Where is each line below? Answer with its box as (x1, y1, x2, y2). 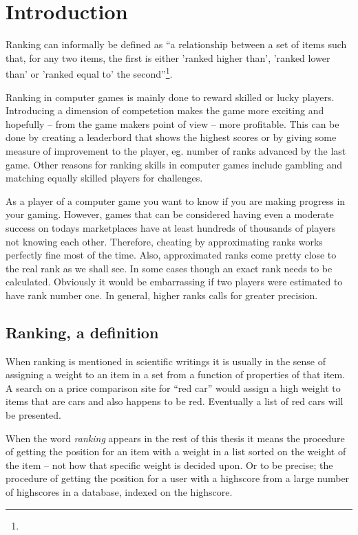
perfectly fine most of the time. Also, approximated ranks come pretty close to (6, 248, 337, 262)
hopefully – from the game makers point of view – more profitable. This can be (6, 116, 339, 131)
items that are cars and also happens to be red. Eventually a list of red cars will (6, 394, 344, 408)
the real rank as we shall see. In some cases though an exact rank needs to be (6, 261, 333, 275)
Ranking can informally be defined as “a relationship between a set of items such (6, 37, 347, 52)
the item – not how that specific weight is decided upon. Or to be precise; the (6, 457, 333, 472)
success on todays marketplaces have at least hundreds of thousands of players (6, 220, 336, 234)
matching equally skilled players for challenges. (6, 171, 203, 185)
